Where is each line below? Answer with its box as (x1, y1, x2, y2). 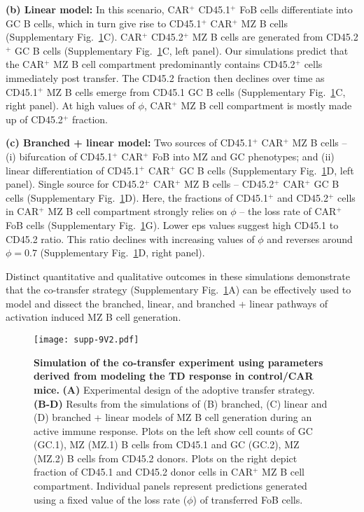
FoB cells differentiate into (239, 2, 353, 16)
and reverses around (267, 231, 353, 246)
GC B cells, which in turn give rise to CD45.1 (6, 15, 202, 30)
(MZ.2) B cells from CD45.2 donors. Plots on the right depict (34, 450, 297, 465)
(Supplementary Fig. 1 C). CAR (6, 29, 142, 44)
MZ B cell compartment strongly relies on (48, 204, 227, 219)
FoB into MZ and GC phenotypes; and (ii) (152, 148, 335, 163)
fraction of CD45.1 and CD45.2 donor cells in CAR (34, 464, 253, 479)
